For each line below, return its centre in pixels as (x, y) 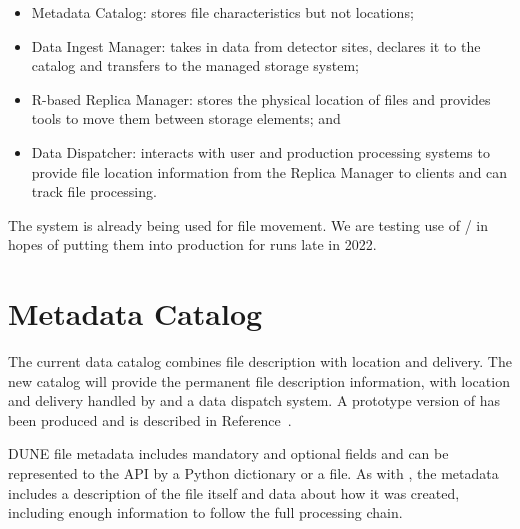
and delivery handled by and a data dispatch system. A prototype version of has (254, 400)
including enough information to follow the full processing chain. (205, 512)
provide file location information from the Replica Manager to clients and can (269, 171)
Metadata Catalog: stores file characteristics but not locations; (222, 12)
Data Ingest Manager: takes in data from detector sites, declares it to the (256, 45)
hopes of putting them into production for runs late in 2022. (192, 244)
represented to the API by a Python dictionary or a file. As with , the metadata (253, 473)
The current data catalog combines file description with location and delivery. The (260, 361)
